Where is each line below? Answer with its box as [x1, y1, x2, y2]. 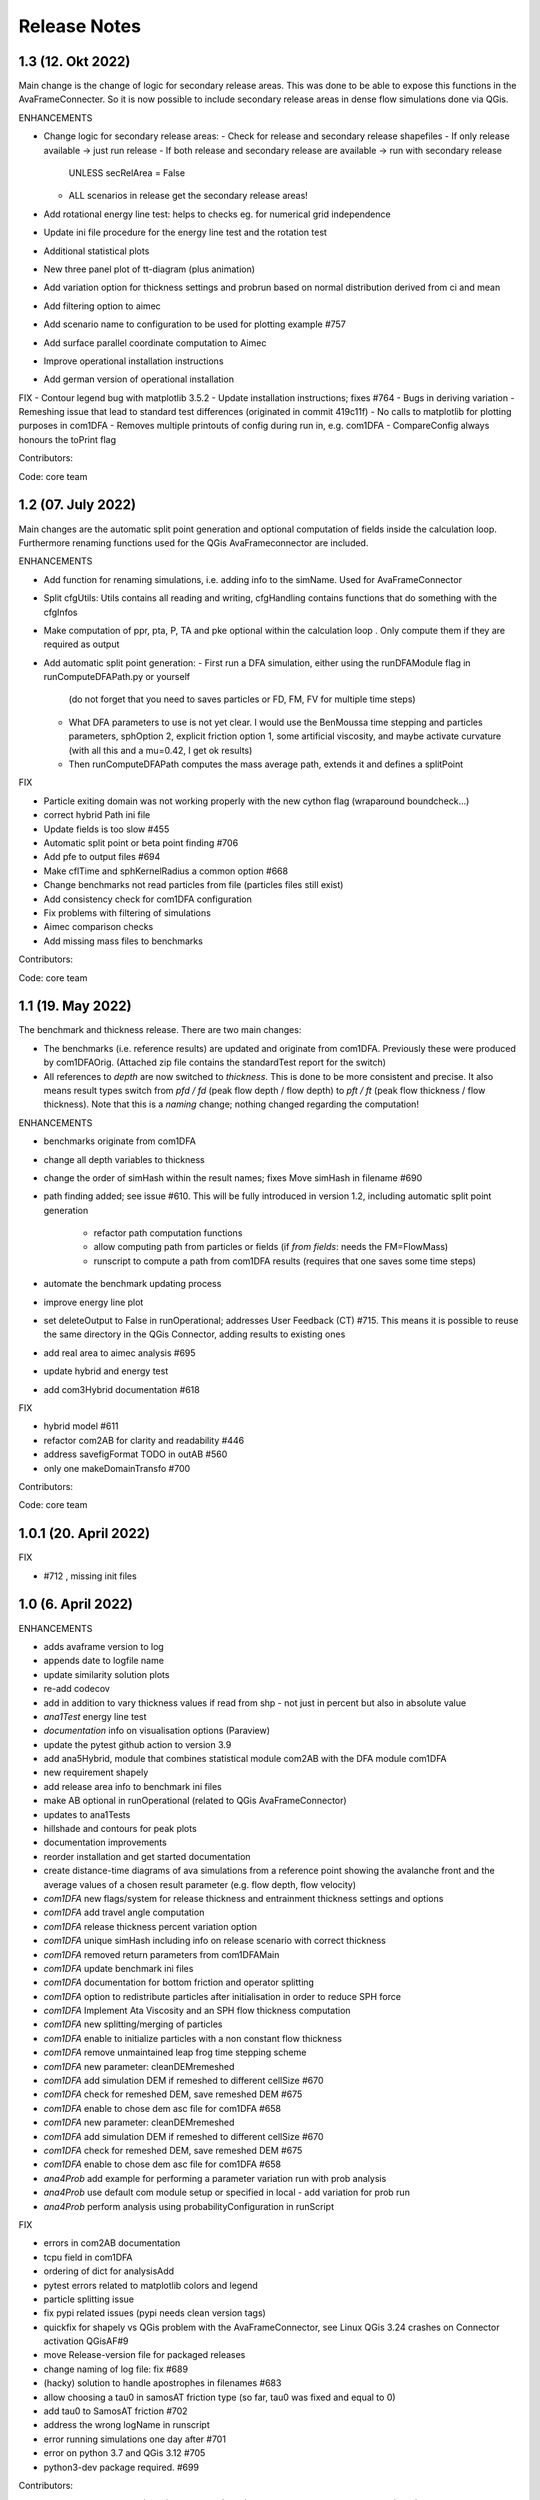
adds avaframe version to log [43, 1640, 164, 1652]
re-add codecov [43, 1683, 110, 1695]
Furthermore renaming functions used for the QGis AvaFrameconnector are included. [18, 536, 369, 549]
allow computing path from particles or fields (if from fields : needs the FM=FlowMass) [93, 1241, 449, 1253]
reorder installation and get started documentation [43, 1850, 251, 1862]
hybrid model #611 [43, 1420, 119, 1432]
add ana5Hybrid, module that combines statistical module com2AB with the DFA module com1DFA [43, 1753, 447, 1765]
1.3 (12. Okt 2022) [18, 53, 131, 70]
